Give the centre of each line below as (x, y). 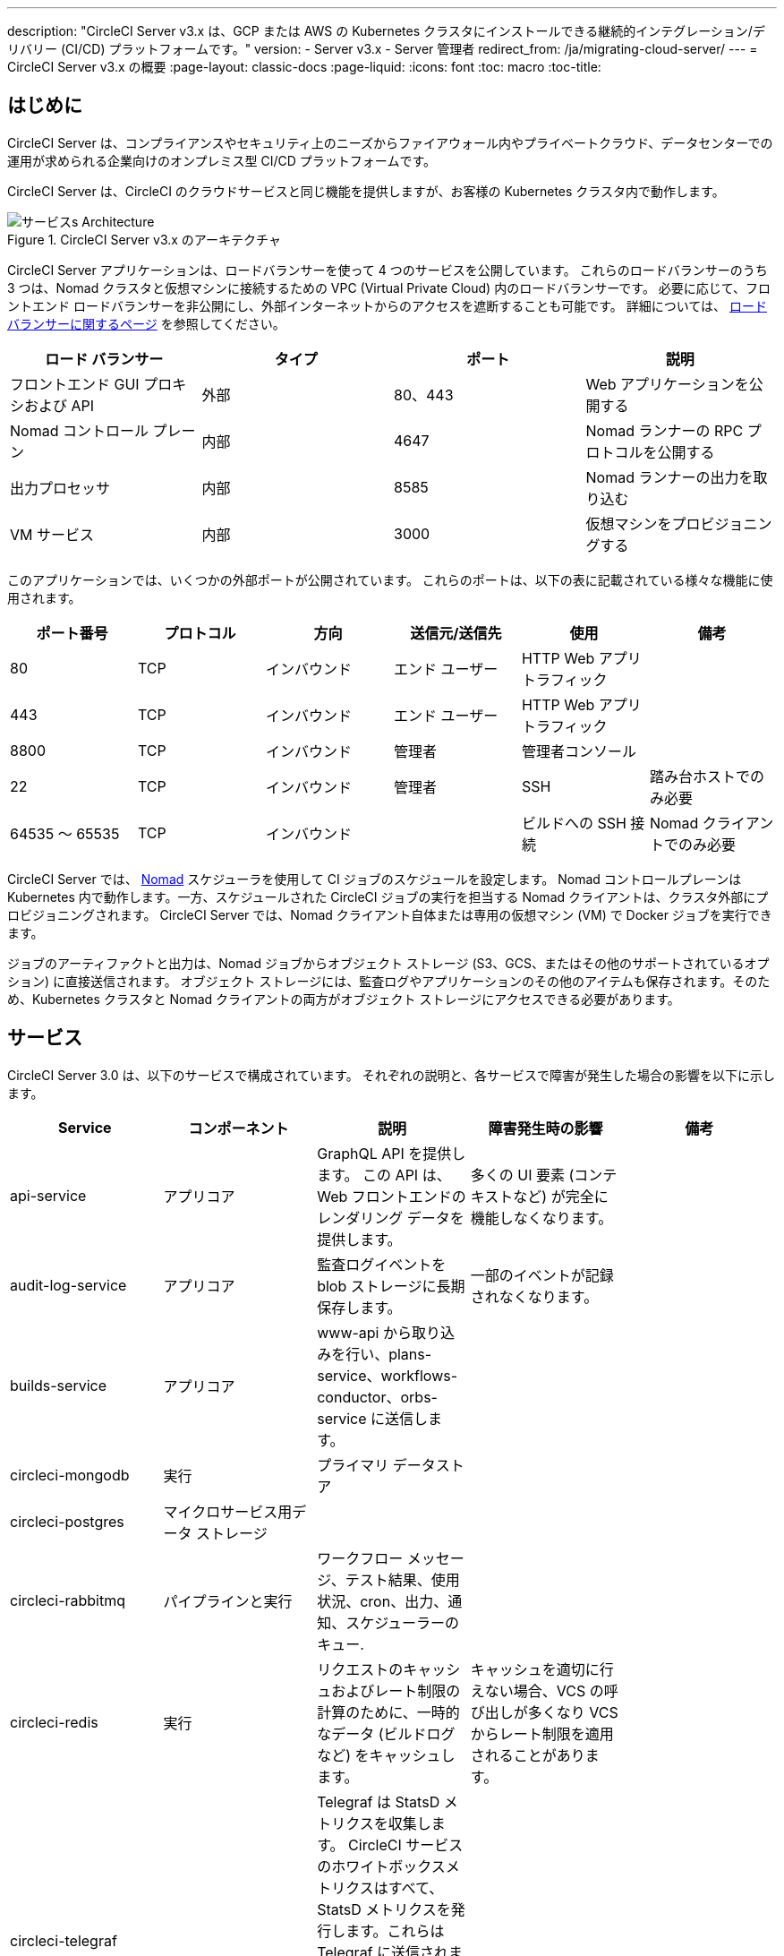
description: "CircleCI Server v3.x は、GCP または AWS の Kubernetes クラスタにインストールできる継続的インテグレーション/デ (386, 31)
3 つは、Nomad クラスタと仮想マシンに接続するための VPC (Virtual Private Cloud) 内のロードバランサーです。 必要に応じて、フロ (389, 287)
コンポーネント (239, 1128)
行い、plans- (389, 1354)
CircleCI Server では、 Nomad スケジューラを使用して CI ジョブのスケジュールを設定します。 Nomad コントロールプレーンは (375, 879)
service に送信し (373, 1418)
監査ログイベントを (382, 1264)
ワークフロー (360, 1558)
